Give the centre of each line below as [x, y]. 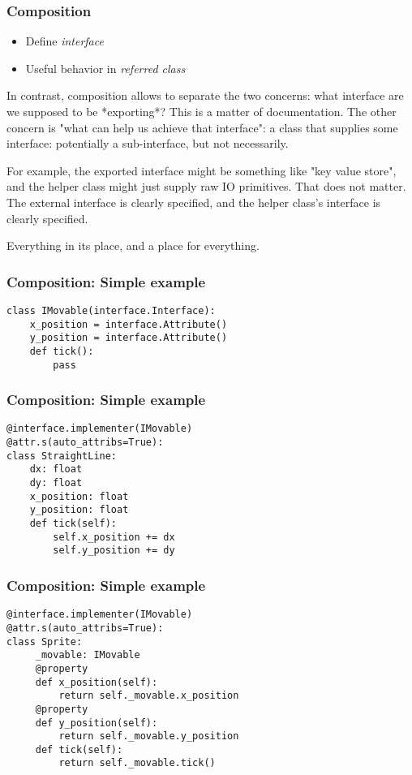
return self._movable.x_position [149, 696]
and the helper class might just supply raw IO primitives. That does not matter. [206, 186]
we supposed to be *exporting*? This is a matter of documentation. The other [202, 111]
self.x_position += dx [114, 537]
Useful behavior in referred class [105, 68]
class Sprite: [45, 642]
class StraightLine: [62, 456]
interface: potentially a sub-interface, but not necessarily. [148, 143]
